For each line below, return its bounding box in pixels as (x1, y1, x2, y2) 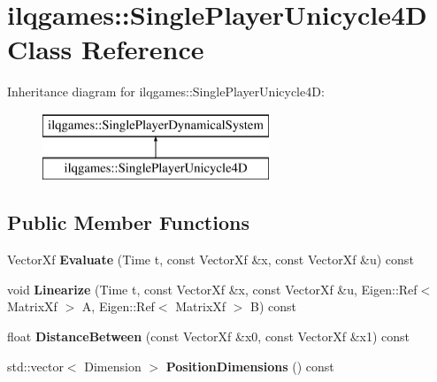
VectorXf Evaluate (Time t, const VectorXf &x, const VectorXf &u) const (7, 250, 414, 269)
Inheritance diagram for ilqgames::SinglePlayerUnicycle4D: (7, 82, 325, 101)
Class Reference (7, 31, 204, 67)
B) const (250, 297, 297, 316)
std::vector (7, 356, 64, 375)
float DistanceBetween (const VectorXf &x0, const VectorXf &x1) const (7, 327, 410, 346)
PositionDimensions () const (165, 356, 334, 375)
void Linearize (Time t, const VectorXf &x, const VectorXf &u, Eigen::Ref (7, 279, 418, 298)
